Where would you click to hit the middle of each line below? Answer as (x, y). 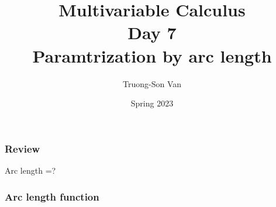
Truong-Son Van (152, 83)
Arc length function (52, 196)
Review (23, 148)
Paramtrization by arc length (152, 55)
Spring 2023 (152, 103)
